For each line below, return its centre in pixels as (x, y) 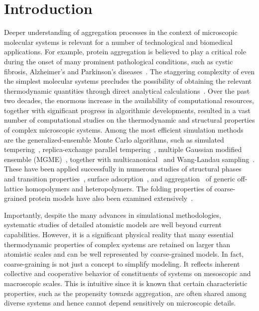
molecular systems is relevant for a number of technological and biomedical (118, 42)
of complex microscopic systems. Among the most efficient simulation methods (124, 130)
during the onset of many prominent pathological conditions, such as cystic (119, 61)
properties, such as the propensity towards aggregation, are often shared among (125, 293)
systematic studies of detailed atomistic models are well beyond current (113, 225)
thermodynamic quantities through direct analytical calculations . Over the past (127, 90)
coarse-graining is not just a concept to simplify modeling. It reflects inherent (122, 263)
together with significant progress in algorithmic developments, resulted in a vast (127, 110)
